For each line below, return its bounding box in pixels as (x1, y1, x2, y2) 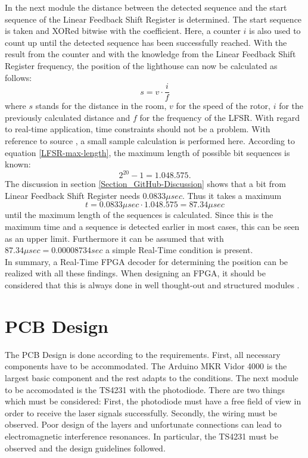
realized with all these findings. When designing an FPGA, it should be (5, 267, 266, 279)
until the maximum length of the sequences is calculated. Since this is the (5, 208, 273, 221)
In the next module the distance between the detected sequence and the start (5, 1, 287, 13)
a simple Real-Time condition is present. (105, 244, 253, 256)
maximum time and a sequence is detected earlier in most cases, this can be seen (5, 220, 300, 233)
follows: (5, 71, 32, 83)
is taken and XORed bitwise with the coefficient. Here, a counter (5, 24, 241, 37)
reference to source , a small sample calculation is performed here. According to (5, 135, 295, 147)
